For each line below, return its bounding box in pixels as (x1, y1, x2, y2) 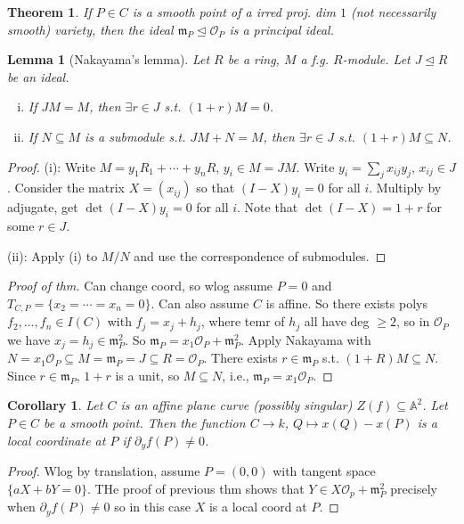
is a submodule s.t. (85, 127, 186, 145)
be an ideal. (7, 67, 69, 86)
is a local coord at (208, 497, 307, 516)
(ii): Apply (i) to (7, 246, 98, 265)
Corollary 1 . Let (7, 396, 103, 414)
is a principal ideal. (229, 20, 334, 38)
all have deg (304, 312, 370, 331)
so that (196, 178, 235, 197)
